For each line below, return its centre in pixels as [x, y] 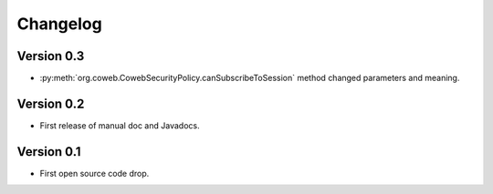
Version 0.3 [51, 56]
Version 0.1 [49, 152]
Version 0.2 [51, 103]
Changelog [59, 24]
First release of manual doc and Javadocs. [120, 125]
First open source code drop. [94, 173]
